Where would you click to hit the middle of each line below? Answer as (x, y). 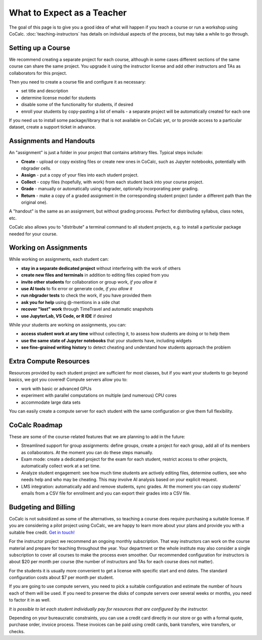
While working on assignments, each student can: (59, 259)
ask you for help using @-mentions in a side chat (70, 302)
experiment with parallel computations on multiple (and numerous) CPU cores (99, 395)
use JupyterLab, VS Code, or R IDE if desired (67, 316)
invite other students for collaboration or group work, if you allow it (89, 282)
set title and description (45, 91)
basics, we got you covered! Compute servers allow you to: (68, 380)
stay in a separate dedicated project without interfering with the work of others (101, 268)
